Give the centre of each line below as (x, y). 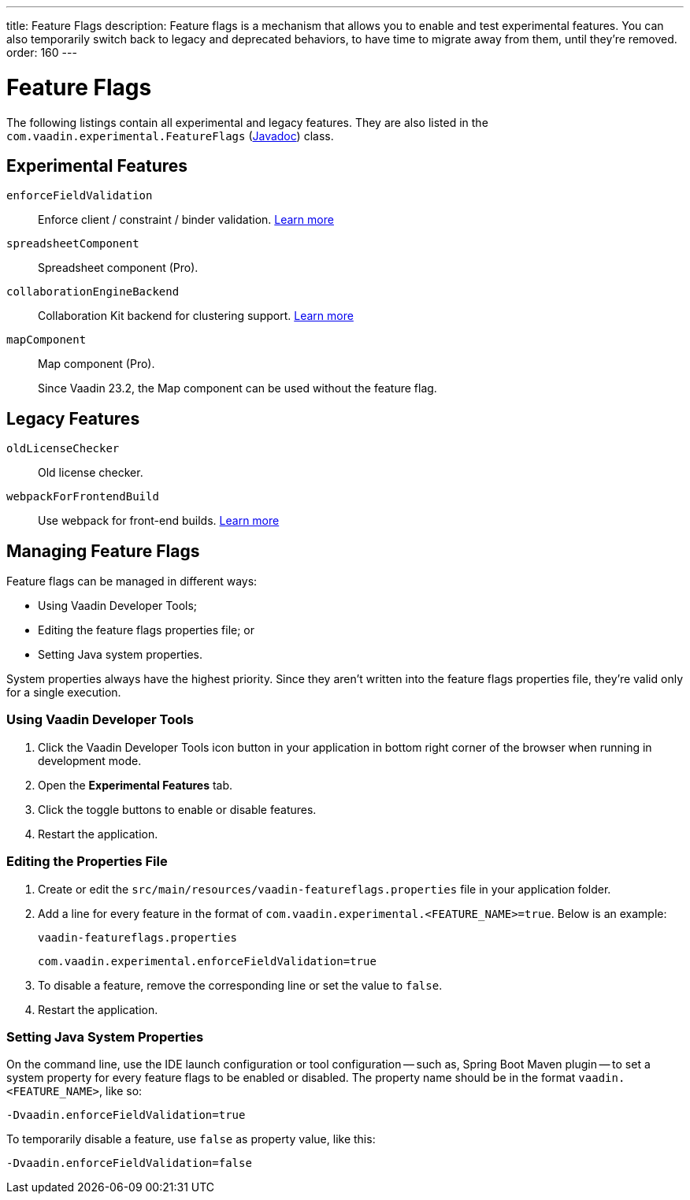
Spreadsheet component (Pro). (118, 268)
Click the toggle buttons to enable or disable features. (177, 809)
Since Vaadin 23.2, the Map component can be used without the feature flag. (237, 388)
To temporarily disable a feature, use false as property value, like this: (191, 1139)
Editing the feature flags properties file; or (147, 630)
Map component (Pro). (96, 364)
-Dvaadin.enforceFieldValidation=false (129, 1163)
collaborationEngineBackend (93, 292)
